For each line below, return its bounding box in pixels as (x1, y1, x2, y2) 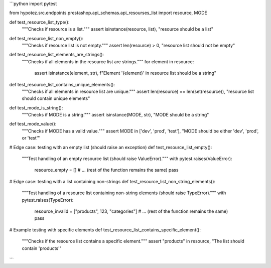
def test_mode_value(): (9, 121, 57, 127)
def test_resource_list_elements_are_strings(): (9, 52, 104, 58)
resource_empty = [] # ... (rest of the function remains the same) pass (34, 167, 179, 173)
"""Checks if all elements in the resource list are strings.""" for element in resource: (22, 58, 194, 65)
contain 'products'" (22, 245, 62, 251)
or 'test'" (22, 135, 40, 141)
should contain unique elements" (22, 95, 90, 101)
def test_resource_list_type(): (9, 19, 70, 25)
